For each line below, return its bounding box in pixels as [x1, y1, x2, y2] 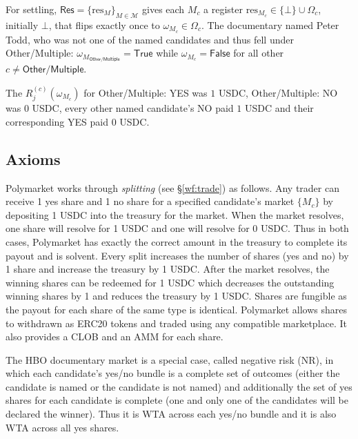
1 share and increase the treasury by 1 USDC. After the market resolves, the [6, 262, 330, 276]
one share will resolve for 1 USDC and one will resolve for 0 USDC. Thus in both [6, 221, 349, 235]
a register [203, 2, 243, 16]
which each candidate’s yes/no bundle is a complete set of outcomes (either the [6, 366, 340, 380]
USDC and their [244, 101, 314, 115]
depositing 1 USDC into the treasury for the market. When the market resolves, [6, 207, 344, 222]
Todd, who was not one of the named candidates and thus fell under [6, 32, 294, 46]
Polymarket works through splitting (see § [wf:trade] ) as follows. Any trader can [6, 180, 339, 195]
